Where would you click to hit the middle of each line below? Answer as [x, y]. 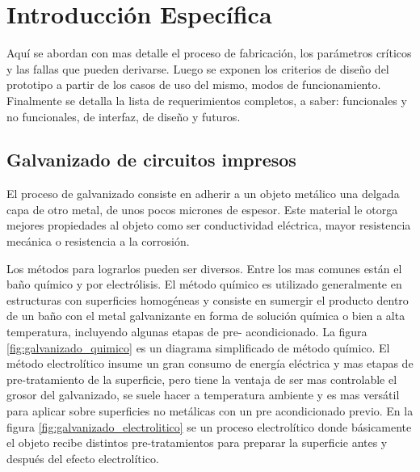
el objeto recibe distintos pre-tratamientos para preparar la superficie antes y [197, 442]
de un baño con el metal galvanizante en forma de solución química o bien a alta [206, 316]
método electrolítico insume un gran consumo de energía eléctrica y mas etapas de [210, 363]
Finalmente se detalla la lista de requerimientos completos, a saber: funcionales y [207, 100]
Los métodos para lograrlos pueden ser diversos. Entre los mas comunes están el [204, 268]
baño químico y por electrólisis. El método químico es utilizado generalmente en [204, 284]
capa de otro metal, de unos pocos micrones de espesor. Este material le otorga [202, 209]
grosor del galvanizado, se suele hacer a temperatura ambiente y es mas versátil [203, 395]
